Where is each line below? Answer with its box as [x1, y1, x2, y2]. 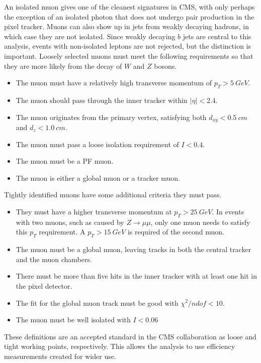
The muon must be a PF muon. [16, 156, 114, 166]
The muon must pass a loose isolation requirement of [16, 139, 179, 149]
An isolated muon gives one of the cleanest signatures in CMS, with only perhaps [4, 2, 255, 12]
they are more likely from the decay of [4, 60, 122, 71]
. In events [212, 206, 244, 216]
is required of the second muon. [127, 226, 224, 237]
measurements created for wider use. [4, 350, 116, 361]
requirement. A [39, 226, 85, 237]
